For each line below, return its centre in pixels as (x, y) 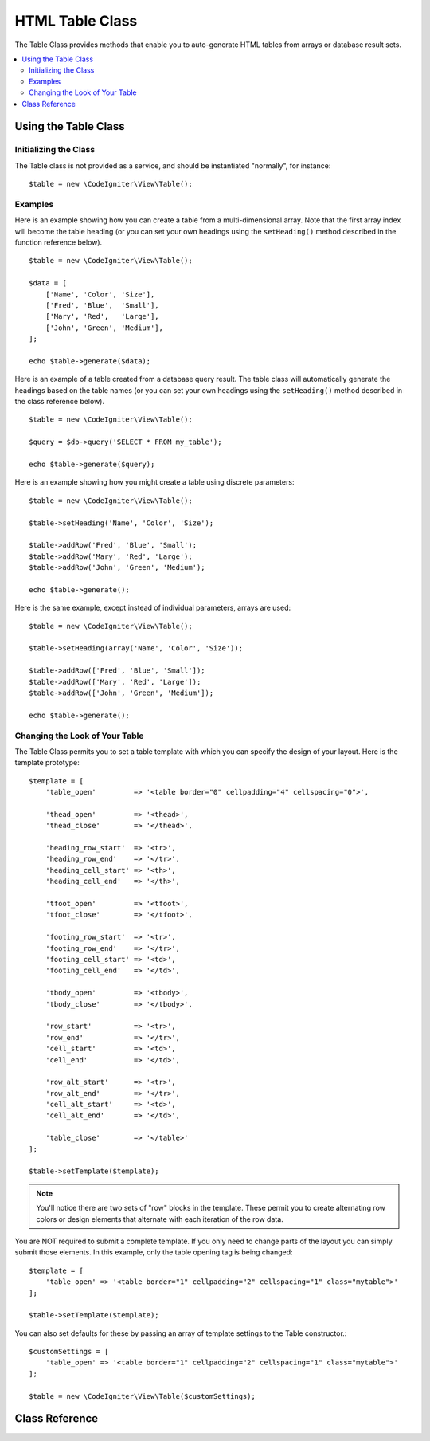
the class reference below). (60, 402)
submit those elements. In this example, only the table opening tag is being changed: (154, 1252)
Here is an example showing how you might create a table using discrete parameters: (154, 482)
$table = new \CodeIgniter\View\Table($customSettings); (143, 1396)
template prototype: (47, 763)
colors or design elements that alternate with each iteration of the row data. (160, 1219)
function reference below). (59, 242)
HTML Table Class (76, 21)
